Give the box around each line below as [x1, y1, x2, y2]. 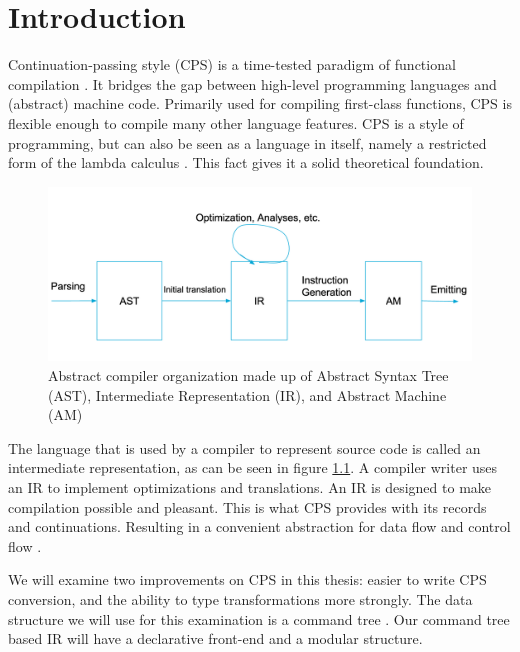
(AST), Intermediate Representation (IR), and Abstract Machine [48, 384, 447, 405]
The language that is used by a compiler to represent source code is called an [8, 437, 481, 458]
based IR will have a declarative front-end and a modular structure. [8, 628, 423, 649]
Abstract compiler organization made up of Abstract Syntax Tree [48, 365, 449, 386]
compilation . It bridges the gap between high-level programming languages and [8, 73, 497, 94]
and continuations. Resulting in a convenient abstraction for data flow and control [8, 516, 511, 537]
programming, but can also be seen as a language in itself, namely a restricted [8, 132, 487, 153]
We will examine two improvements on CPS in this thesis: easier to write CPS [8, 569, 487, 590]
